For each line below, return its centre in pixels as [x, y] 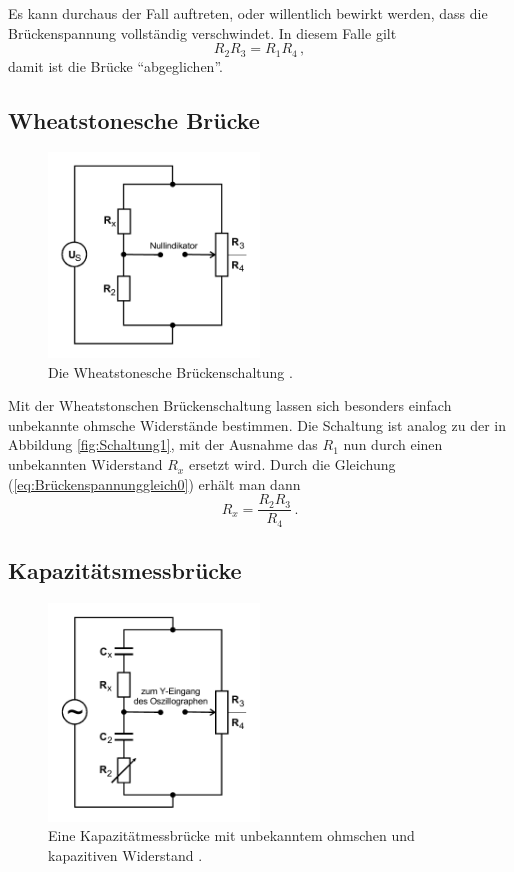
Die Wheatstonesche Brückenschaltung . [170, 371]
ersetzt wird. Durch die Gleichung [292, 464]
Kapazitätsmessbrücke [125, 570]
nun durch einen [393, 444]
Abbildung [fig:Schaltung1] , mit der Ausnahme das [163, 444]
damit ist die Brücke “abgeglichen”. [115, 65]
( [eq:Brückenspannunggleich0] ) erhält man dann [154, 483]
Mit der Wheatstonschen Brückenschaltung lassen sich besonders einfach [230, 405]
